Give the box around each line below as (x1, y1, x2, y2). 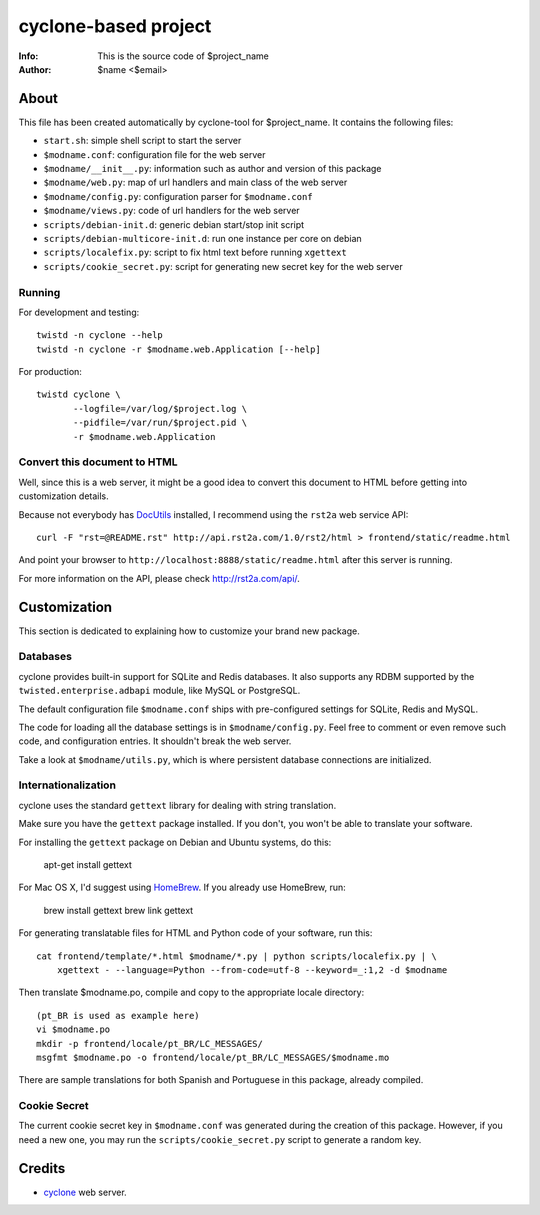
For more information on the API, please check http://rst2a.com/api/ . (18, 572, 300, 584)
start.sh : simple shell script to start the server (43, 135, 242, 147)
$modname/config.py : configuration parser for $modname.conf (43, 190, 314, 202)
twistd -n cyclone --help (36, 330, 164, 341)
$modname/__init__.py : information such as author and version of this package (43, 163, 382, 175)
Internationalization (18, 778, 117, 792)
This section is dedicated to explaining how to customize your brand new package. (18, 625, 360, 637)
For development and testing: (18, 306, 140, 318)
